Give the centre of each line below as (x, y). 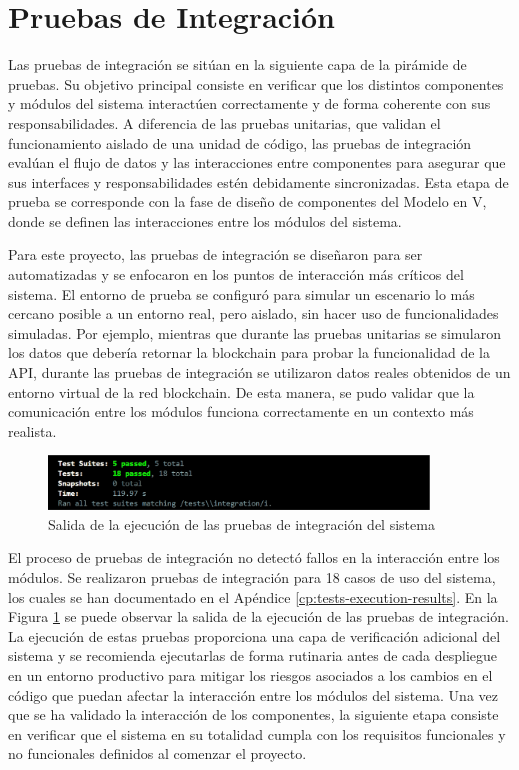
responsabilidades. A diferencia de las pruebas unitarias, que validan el (224, 122)
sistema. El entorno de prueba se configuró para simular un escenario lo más (241, 293)
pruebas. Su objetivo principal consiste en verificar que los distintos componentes (256, 83)
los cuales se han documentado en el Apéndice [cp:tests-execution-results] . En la (253, 596)
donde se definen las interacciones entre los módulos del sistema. (205, 220)
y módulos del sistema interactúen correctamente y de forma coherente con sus (249, 103)
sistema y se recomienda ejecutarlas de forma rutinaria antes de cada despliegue (253, 655)
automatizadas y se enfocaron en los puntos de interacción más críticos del (236, 274)
